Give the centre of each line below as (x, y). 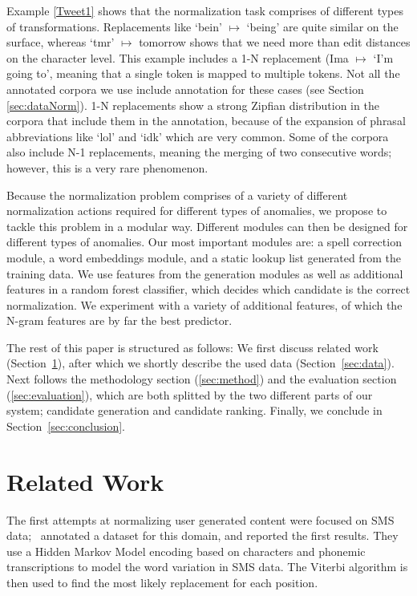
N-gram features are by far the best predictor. (119, 320)
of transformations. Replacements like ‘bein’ (114, 26)
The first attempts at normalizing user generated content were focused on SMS (200, 519)
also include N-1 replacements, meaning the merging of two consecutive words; (199, 152)
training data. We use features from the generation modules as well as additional (205, 273)
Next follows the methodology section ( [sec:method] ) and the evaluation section (202, 379)
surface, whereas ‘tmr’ (61, 42)
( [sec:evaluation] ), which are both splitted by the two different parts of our (190, 394)
